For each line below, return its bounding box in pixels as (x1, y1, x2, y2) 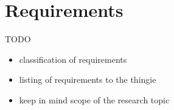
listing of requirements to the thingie (19, 73, 156, 86)
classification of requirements (19, 53, 127, 65)
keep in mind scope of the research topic (19, 93, 170, 106)
